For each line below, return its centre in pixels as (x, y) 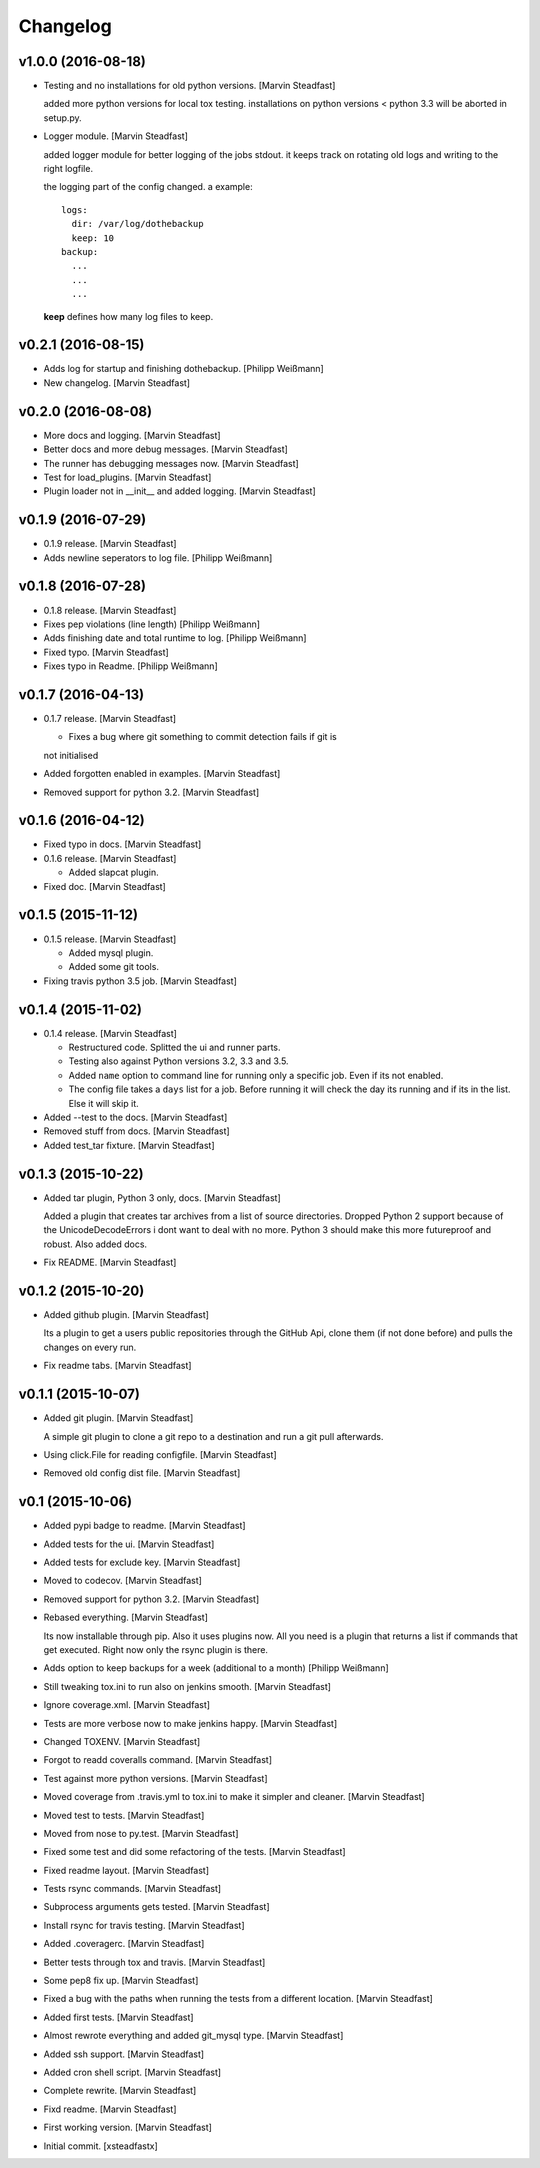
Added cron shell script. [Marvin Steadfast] (132, 2072)
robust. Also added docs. (95, 1244)
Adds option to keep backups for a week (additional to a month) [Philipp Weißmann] (216, 1668)
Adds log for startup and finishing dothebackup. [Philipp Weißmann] (183, 369)
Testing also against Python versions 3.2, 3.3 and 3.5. (178, 1061)
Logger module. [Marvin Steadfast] (116, 136)
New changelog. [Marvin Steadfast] (116, 382)
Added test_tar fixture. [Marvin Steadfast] (129, 1145)
